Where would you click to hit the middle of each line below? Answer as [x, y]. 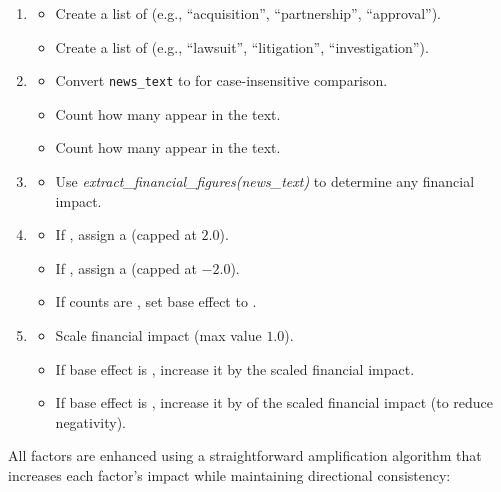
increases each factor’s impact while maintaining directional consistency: [229, 474]
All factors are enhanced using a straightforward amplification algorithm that [245, 455]
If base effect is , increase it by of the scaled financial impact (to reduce [274, 402]
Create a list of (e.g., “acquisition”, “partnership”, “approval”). [248, 13]
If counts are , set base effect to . [156, 301]
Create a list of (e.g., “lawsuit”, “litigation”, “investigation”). [242, 46]
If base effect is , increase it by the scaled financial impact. [235, 368]
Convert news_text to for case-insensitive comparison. [221, 80]
